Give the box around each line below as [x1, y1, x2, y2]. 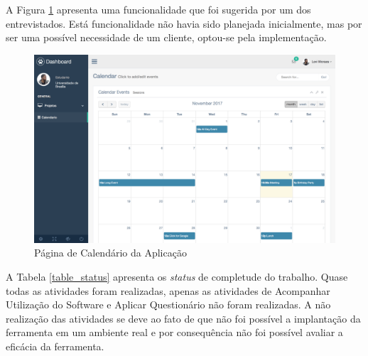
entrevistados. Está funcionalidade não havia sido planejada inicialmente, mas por [6, 16, 362, 31]
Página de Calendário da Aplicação [34, 245, 187, 260]
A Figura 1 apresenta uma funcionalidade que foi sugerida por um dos [6, 2, 311, 16]
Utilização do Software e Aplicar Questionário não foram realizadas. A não [6, 297, 331, 312]
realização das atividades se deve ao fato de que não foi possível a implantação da [6, 311, 361, 325]
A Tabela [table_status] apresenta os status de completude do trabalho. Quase [6, 269, 348, 284]
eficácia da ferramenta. [6, 338, 104, 353]
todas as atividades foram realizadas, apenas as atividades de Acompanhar [6, 283, 330, 298]
